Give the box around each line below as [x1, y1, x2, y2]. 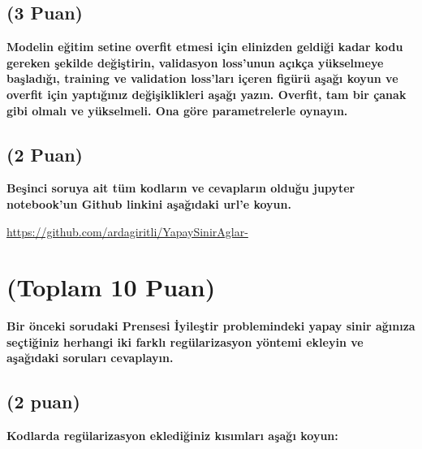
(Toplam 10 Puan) [6, 270, 216, 304]
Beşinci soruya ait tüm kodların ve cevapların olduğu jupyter [6, 179, 355, 196]
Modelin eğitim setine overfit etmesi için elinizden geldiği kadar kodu [6, 38, 403, 55]
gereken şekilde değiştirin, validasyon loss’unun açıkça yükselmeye [6, 54, 384, 71]
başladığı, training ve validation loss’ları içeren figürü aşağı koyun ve [6, 70, 398, 87]
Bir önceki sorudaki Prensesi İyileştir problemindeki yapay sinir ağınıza [6, 317, 416, 335]
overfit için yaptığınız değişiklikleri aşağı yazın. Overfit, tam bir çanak [6, 85, 407, 102]
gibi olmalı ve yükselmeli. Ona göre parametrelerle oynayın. [6, 101, 348, 119]
